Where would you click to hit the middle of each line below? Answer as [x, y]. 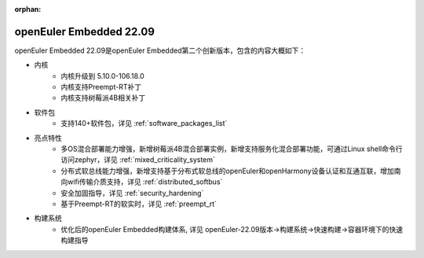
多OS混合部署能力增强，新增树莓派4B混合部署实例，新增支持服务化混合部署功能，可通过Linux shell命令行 [232, 149]
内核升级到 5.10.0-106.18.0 [102, 76]
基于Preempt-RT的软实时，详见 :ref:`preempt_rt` [139, 204]
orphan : [28, 9]
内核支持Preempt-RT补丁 [101, 87]
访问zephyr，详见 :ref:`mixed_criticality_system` [138, 160]
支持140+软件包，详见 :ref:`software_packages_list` [144, 123]
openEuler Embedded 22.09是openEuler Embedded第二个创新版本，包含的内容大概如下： [160, 50]
